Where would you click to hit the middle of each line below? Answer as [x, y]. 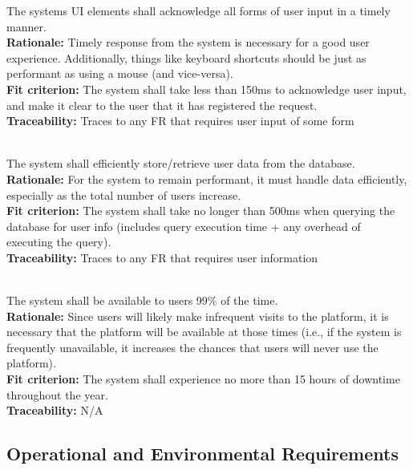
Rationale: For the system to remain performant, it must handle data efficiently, [207, 178]
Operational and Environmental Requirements [202, 454]
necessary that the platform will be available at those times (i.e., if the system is [204, 332]
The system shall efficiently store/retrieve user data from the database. [181, 163]
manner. [26, 26]
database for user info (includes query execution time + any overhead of [184, 226]
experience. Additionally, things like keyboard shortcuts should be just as [186, 57]
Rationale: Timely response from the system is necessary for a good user [188, 42]
